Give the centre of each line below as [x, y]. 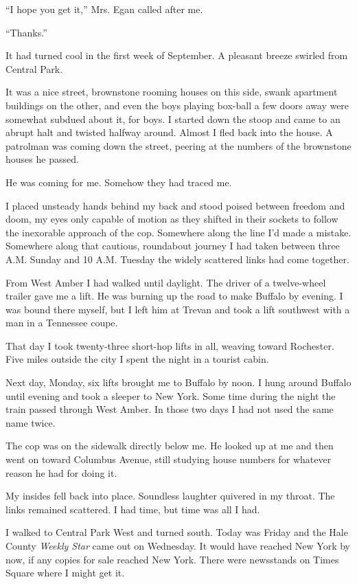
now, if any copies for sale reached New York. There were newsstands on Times [172, 559]
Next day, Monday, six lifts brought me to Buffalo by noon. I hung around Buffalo [178, 382]
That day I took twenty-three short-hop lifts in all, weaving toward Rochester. [170, 345]
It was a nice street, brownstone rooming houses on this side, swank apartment [172, 92]
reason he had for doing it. [61, 472]
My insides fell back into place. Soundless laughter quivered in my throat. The [170, 496]
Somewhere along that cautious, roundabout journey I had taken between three [173, 246]
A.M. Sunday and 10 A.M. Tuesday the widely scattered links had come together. [177, 259]
